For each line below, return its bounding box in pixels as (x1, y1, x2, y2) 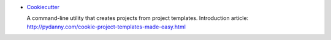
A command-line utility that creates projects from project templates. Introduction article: (26, 15, 249, 22)
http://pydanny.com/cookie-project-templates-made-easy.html (26, 23, 186, 30)
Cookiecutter (26, 4, 59, 10)
